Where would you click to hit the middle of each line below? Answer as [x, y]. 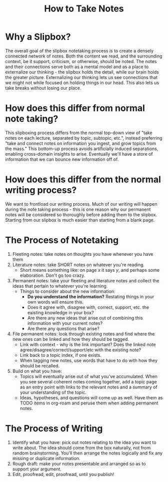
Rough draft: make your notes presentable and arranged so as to [79, 463]
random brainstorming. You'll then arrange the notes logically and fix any [87, 453]
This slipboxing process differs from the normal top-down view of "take [79, 133]
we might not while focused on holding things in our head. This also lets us [82, 83]
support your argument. [37, 469]
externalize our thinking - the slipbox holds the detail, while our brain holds [82, 72]
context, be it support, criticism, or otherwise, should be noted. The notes [81, 61]
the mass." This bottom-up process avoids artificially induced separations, [82, 149]
